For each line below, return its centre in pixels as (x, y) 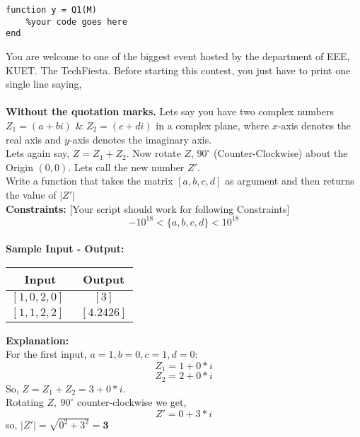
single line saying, (44, 84)
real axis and (34, 139)
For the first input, (46, 354)
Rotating (25, 402)
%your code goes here (76, 22)
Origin (19, 167)
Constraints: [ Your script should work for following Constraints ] (148, 208)
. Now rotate (153, 153)
